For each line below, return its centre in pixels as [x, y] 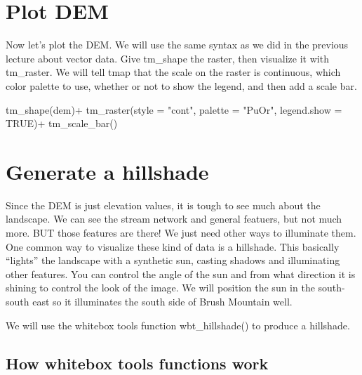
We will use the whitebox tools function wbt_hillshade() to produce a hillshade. [178, 325]
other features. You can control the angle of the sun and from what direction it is [181, 274]
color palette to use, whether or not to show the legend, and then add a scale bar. [181, 85]
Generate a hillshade [107, 171]
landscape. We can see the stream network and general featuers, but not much [174, 219]
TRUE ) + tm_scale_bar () [62, 123]
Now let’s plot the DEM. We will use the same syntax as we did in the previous [177, 45]
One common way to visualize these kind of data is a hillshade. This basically [173, 246]
